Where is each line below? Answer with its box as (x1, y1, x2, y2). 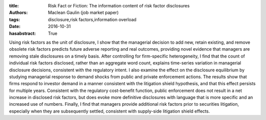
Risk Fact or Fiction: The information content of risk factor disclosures (48, 3, 190, 8)
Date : (9, 24, 21, 30)
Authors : (9, 10, 28, 16)
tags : (9, 16, 20, 22)
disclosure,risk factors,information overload (48, 16, 136, 22)
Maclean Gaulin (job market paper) (48, 10, 119, 16)
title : (9, 3, 19, 8)
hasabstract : (9, 30, 36, 36)
